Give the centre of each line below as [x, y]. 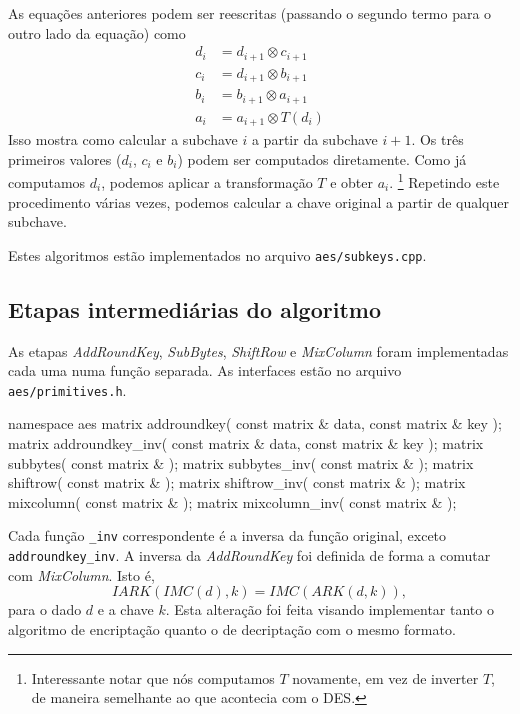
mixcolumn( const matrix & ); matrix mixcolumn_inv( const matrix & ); [232, 501]
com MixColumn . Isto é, [81, 574]
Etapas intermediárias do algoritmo [194, 308]
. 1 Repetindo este [444, 180]
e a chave [125, 609]
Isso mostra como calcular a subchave [123, 139]
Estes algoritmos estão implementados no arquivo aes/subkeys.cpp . [217, 254]
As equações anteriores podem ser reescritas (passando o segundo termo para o [250, 13]
